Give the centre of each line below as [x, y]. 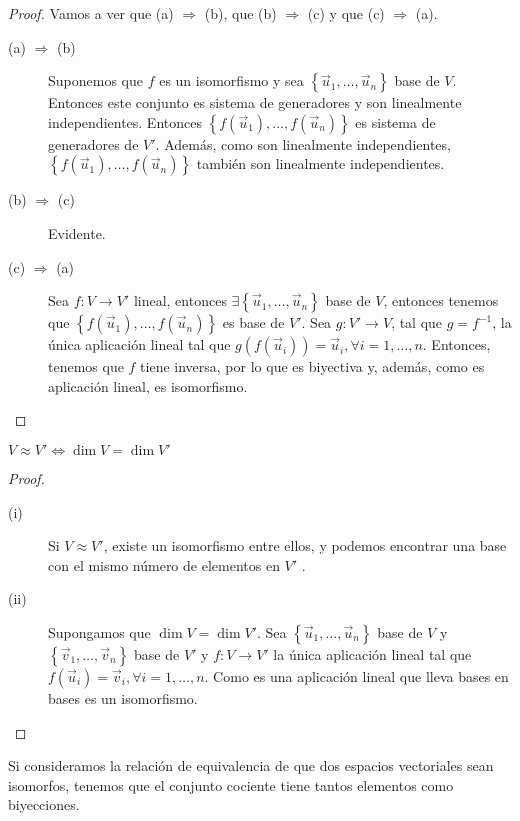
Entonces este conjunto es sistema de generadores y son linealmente [255, 102]
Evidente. [77, 232]
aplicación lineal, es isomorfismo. [148, 385]
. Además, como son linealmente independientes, [303, 143]
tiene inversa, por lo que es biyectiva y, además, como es [312, 366]
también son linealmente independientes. [320, 163]
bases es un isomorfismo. [123, 697]
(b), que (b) [240, 13]
